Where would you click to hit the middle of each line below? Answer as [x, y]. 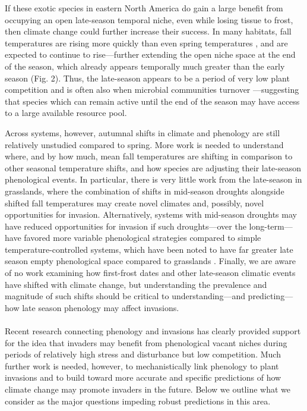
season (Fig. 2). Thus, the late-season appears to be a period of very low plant [147, 78]
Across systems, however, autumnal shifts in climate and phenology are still [143, 132]
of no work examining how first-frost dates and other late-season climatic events [150, 273]
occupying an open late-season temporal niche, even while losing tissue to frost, [149, 19]
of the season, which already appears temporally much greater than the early [145, 66]
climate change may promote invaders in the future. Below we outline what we [148, 389]
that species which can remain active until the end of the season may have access [152, 101]
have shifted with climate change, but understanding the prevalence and [136, 284]
